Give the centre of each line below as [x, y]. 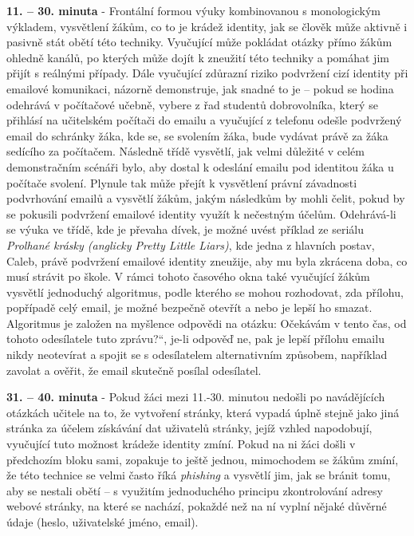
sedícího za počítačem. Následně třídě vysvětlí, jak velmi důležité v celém [185, 151]
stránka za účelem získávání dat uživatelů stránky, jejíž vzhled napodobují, [189, 428]
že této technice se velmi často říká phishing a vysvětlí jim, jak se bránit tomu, [199, 475]
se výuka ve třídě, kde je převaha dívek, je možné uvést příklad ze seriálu [185, 229]
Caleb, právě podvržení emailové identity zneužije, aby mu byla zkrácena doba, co [207, 260]
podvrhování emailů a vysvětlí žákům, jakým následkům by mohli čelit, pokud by [206, 198]
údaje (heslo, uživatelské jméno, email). [103, 522]
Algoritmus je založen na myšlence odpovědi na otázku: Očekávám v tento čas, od [207, 323]
